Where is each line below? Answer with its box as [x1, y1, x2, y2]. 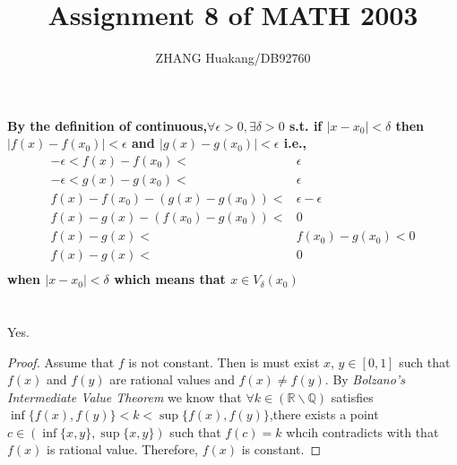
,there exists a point [269, 405, 379, 424]
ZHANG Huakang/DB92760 [155, 48, 311, 67]
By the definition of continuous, [7, 116, 208, 134]
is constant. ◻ [241, 440, 322, 459]
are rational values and [109, 370, 235, 389]
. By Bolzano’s [324, 370, 405, 389]
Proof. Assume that [7, 352, 115, 371]
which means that [114, 270, 226, 288]
